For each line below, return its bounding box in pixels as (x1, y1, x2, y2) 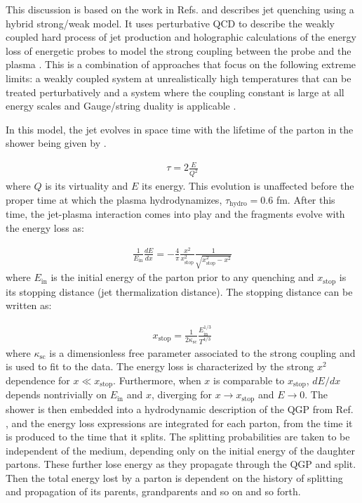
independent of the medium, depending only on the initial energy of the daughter (6, 443, 355, 457)
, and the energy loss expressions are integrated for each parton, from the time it (6, 415, 353, 430)
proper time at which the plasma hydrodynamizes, (6, 192, 222, 207)
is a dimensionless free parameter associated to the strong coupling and (49, 345, 356, 360)
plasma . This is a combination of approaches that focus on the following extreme (6, 57, 356, 72)
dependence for (6, 373, 70, 387)
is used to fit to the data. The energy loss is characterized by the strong (6, 359, 314, 374)
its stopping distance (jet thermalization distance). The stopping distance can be (6, 284, 353, 299)
